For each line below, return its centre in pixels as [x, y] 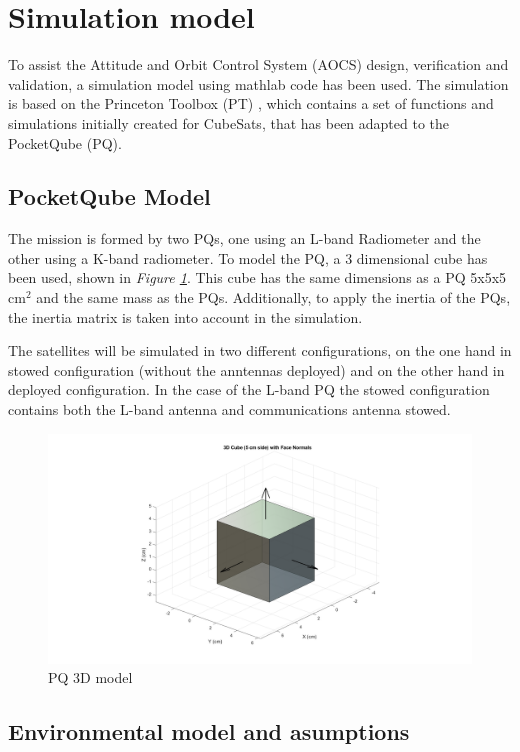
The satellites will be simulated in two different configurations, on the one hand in [260, 350]
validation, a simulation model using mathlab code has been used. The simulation [258, 83]
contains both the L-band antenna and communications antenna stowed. [229, 409]
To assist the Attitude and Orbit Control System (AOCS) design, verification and [258, 64]
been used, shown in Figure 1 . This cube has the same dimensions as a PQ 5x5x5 [257, 277]
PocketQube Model [109, 196]
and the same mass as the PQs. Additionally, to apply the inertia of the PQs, [273, 297]
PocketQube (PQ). [65, 142]
